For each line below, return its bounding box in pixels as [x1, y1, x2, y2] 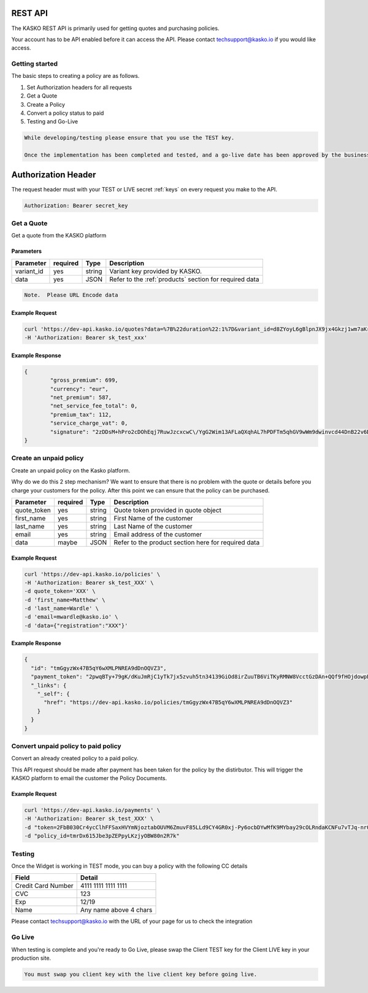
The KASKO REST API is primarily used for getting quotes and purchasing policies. [11, 25, 220, 32]
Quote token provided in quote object [113, 506, 222, 514]
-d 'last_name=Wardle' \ [24, 605, 99, 612]
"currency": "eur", [50, 385, 109, 392]
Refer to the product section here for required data [113, 538, 260, 546]
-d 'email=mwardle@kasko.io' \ [24, 614, 119, 620]
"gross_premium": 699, [50, 377, 119, 384]
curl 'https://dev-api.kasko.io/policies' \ [24, 571, 161, 578]
